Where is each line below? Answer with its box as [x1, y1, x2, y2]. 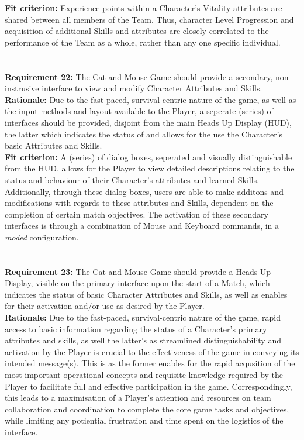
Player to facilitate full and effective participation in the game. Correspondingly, [5, 380, 292, 392]
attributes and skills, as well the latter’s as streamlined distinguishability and [5, 334, 281, 346]
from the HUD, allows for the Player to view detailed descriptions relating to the [5, 162, 295, 174]
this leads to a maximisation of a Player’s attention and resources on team [5, 391, 271, 404]
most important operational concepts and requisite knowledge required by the [5, 369, 284, 380]
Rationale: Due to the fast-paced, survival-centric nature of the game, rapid [5, 311, 281, 324]
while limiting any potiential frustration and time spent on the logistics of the [5, 414, 284, 427]
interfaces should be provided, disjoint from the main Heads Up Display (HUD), [5, 116, 292, 128]
